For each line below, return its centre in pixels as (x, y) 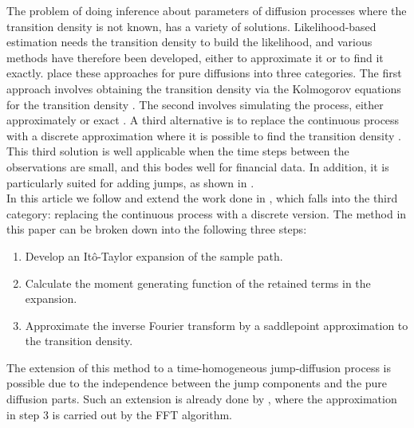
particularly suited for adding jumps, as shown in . (130, 182)
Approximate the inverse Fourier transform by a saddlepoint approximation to (217, 325)
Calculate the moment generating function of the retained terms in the (198, 283)
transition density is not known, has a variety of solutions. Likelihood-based (191, 26)
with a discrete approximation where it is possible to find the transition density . (204, 135)
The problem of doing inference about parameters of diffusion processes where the (207, 10)
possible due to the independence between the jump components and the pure (197, 383)
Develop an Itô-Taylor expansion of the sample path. (154, 255)
